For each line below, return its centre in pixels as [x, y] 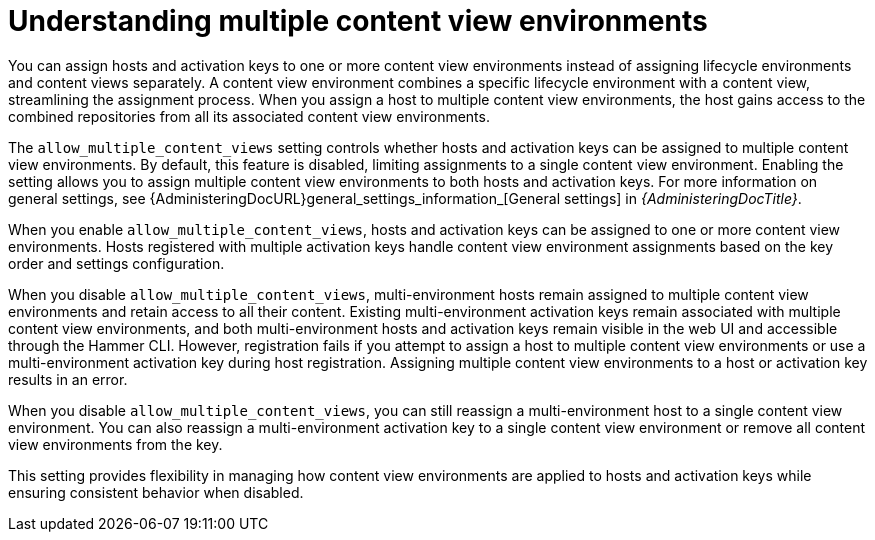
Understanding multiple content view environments [358, 21]
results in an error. [68, 379]
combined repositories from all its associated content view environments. [249, 116]
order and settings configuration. [116, 263]
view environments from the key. [115, 444]
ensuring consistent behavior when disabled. [156, 492]
